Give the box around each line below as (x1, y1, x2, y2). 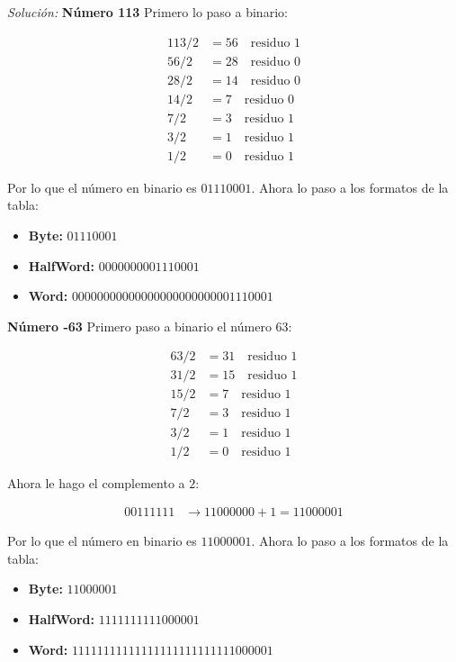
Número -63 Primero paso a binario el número (7, 316, 272, 335)
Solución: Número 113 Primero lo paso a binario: (7, 3, 288, 21)
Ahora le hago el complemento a (7, 473, 185, 492)
